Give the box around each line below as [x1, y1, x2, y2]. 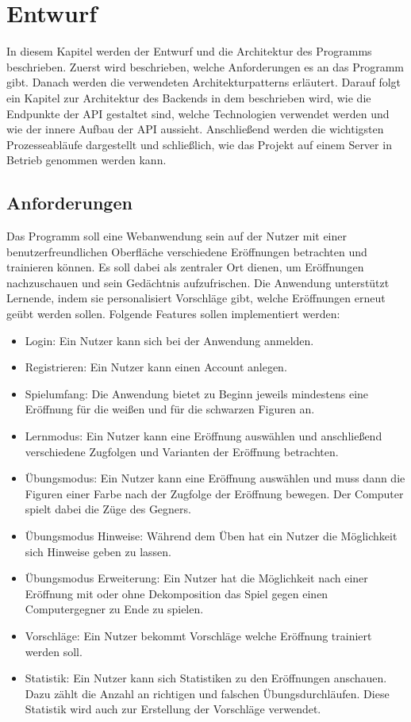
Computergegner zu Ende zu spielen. [25, 601, 204, 617]
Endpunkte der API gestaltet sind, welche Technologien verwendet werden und [6, 105, 390, 121]
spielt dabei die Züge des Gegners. [25, 501, 191, 517]
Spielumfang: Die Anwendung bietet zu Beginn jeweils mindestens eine [25, 385, 369, 401]
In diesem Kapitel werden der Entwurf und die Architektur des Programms [6, 43, 372, 60]
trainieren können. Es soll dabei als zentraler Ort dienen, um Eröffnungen [6, 259, 364, 275]
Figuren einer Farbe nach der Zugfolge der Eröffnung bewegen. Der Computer [25, 485, 404, 501]
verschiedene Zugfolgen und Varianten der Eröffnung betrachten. [25, 443, 339, 459]
